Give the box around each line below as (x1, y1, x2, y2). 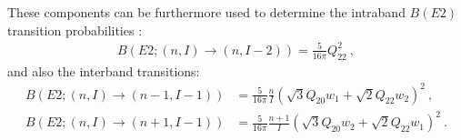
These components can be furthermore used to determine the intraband (7, 3, 406, 21)
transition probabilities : (7, 20, 143, 39)
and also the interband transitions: (7, 61, 200, 80)
